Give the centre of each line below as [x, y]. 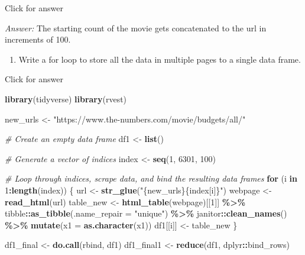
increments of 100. [38, 39]
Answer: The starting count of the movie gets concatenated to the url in [136, 28]
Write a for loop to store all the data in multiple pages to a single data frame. [160, 59]
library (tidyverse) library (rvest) [66, 99]
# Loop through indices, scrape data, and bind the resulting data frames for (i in [151, 178]
